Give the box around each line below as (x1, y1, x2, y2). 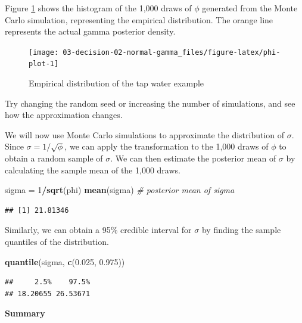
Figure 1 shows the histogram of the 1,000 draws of (5, 2, 192, 14)
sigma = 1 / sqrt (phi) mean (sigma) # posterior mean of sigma (5, 184, 235, 196)
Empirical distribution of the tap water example (29, 77, 204, 89)
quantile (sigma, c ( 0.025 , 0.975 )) (5, 255, 125, 268)
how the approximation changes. (5, 108, 123, 121)
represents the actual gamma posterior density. (5, 25, 176, 38)
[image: (29, 48, 59, 57)
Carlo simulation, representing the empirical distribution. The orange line (5, 13, 273, 26)
